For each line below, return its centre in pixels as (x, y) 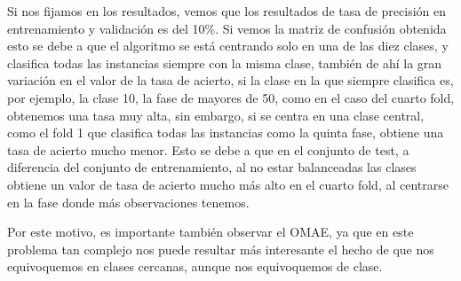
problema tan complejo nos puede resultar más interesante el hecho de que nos (221, 249)
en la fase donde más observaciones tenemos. (128, 202)
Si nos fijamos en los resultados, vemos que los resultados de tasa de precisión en (227, 11)
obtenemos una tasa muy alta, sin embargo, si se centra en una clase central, (216, 115)
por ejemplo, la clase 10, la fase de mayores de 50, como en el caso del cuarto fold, (231, 97)
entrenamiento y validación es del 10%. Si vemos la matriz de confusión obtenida (227, 28)
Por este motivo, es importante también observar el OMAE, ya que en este (211, 232)
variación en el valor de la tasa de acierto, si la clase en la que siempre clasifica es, (230, 80)
